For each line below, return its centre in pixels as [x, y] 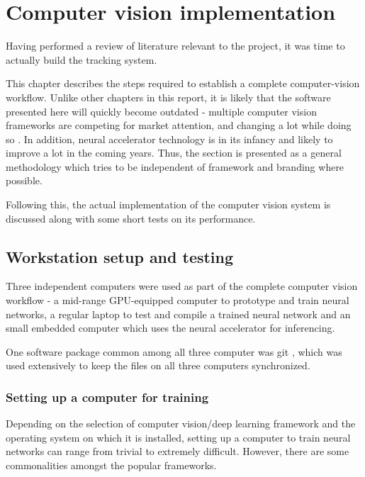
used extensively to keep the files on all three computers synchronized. [158, 365]
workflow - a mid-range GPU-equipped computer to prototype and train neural [178, 300]
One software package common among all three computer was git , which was [174, 351]
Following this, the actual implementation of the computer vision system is [168, 204]
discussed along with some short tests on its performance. [131, 218]
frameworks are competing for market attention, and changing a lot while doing [179, 125]
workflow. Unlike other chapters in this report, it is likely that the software [168, 97]
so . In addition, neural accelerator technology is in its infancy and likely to [169, 139]
